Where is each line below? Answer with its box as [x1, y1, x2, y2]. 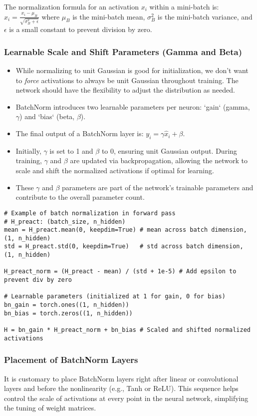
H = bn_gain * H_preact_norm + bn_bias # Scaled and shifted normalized [4, 326, 251, 334]
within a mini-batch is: [149, 2, 219, 12]
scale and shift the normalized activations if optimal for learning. [15, 165, 214, 176]
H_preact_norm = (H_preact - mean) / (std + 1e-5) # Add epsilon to [4, 268, 237, 275]
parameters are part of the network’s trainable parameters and [62, 182, 254, 192]
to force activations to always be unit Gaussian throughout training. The [15, 75, 239, 85]
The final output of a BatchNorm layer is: [15, 128, 144, 139]
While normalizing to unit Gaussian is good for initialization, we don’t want [15, 65, 249, 76]
